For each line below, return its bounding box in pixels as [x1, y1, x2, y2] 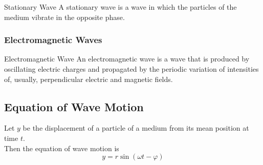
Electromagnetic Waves [4, 33, 102, 46]
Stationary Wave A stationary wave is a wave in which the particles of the [4, 2, 237, 12]
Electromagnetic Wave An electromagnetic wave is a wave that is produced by [4, 53, 250, 64]
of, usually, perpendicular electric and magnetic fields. [4, 73, 173, 84]
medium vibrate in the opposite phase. [4, 11, 125, 22]
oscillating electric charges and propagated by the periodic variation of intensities [4, 64, 259, 74]
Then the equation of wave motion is [4, 142, 119, 153]
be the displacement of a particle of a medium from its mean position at [23, 122, 249, 133]
